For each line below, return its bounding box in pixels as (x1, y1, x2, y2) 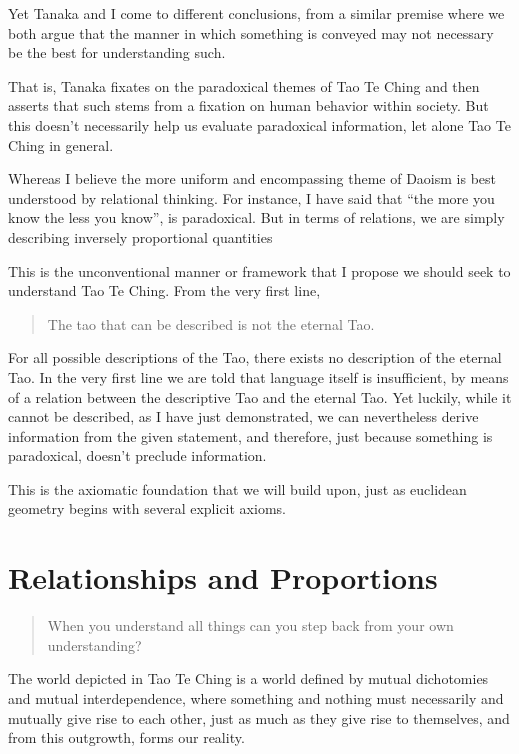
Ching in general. (8, 134, 114, 155)
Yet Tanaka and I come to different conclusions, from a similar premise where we (8, 3, 505, 23)
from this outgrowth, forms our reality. (8, 727, 245, 748)
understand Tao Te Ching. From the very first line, (8, 280, 321, 301)
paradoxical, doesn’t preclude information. (8, 445, 267, 466)
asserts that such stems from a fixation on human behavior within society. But (8, 95, 489, 116)
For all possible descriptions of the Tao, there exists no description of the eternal (8, 347, 502, 368)
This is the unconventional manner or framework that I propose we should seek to (8, 260, 511, 281)
